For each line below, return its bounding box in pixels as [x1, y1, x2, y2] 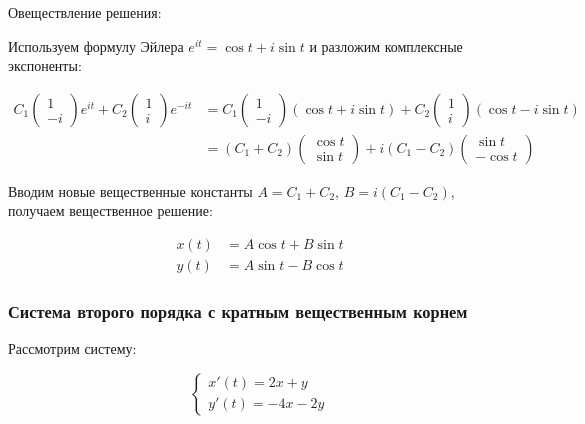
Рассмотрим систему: [8, 338, 137, 359]
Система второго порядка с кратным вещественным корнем [8, 299, 468, 324]
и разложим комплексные [309, 35, 463, 56]
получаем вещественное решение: [8, 200, 213, 221]
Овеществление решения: [8, 2, 162, 22]
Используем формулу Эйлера [8, 35, 184, 56]
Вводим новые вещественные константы [8, 180, 253, 201]
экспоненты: [8, 55, 82, 76]
